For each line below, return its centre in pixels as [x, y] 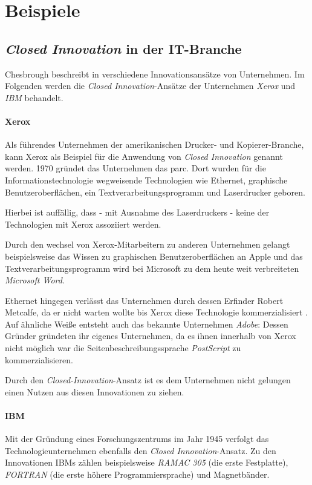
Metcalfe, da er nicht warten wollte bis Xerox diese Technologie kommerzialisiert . [156, 312]
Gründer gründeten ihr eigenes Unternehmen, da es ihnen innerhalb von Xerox [151, 336]
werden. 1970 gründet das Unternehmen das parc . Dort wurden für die [135, 168]
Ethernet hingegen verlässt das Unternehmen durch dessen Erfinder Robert [144, 300]
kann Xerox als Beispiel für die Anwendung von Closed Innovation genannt [144, 156]
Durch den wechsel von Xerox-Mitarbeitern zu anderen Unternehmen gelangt [148, 244]
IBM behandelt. [34, 97]
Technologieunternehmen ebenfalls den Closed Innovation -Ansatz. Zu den [141, 450]
